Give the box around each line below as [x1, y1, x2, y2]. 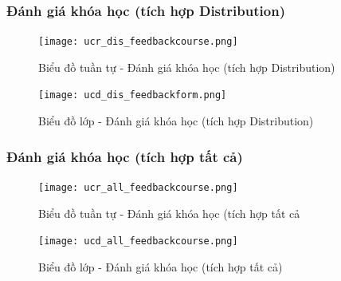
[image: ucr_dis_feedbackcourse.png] [38, 36, 238, 48]
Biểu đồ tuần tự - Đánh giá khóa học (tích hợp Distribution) [38, 58, 335, 75]
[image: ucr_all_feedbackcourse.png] [38, 181, 238, 193]
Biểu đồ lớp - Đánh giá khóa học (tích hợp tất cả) [38, 258, 283, 275]
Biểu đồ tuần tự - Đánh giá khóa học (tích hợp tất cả [38, 204, 300, 221]
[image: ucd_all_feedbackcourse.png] [38, 235, 238, 247]
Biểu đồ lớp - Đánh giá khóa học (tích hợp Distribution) [38, 113, 314, 129]
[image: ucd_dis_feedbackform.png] [38, 89, 227, 101]
